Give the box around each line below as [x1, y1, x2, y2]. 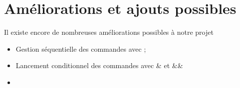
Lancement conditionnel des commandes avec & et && [15, 60, 183, 71]
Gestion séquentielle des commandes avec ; [15, 43, 146, 54]
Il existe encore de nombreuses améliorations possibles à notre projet [4, 27, 214, 37]
